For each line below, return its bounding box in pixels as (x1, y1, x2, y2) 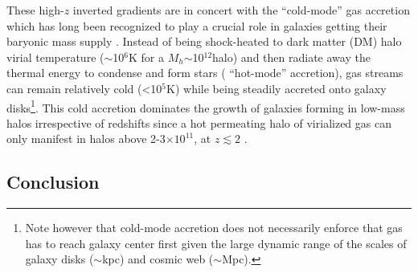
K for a (128, 48, 164, 65)
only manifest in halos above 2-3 (6, 130, 166, 147)
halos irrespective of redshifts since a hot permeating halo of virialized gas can (6, 114, 391, 131)
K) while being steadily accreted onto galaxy (166, 79, 387, 96)
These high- (6, 2, 64, 18)
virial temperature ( (6, 48, 104, 65)
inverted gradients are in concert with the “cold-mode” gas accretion (72, 2, 410, 18)
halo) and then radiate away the (212, 48, 371, 65)
